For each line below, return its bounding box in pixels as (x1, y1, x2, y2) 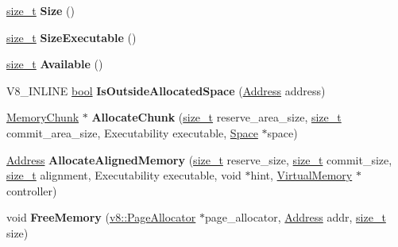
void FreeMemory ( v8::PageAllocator (6, 209, 196, 226)
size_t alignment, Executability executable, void (6, 167, 242, 183)
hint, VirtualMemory (250, 167, 353, 183)
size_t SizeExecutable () (6, 29, 137, 45)
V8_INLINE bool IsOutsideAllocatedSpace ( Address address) (6, 82, 326, 98)
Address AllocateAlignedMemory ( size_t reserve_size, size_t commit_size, (6, 151, 392, 168)
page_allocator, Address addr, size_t (204, 209, 386, 226)
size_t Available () (6, 56, 103, 72)
